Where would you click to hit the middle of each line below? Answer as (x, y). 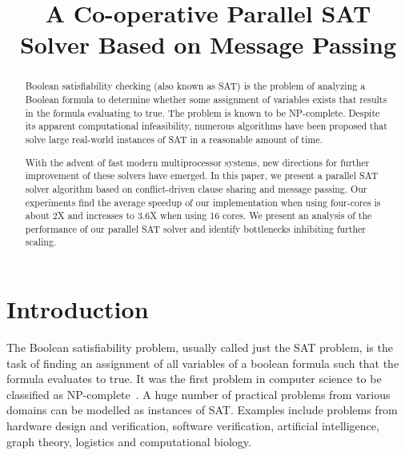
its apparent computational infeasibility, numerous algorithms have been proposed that (206, 126)
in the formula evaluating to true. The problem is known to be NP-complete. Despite (202, 112)
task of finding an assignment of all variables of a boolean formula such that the (203, 363)
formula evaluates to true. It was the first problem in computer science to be (194, 379)
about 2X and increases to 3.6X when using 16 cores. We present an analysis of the (198, 216)
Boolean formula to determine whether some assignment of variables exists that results (206, 100)
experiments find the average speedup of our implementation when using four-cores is (203, 202)
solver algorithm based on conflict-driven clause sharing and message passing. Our (196, 188)
